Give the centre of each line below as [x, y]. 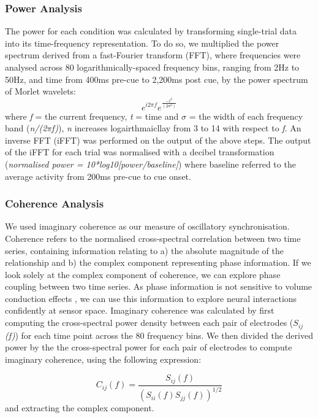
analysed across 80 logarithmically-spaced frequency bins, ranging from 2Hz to [152, 67]
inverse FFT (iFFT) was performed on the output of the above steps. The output [158, 140]
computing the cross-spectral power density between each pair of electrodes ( [149, 323]
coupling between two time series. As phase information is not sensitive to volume [159, 286]
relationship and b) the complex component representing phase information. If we [158, 262]
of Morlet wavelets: [40, 91]
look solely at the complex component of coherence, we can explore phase [143, 274]
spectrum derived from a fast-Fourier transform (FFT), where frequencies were [153, 55]
